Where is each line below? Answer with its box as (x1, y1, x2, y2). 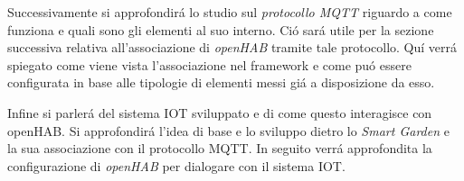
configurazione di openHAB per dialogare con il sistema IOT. (7, 156, 346, 175)
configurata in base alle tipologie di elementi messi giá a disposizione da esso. (7, 73, 435, 92)
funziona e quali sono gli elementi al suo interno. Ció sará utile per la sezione (7, 20, 434, 39)
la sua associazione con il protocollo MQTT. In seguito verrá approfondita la (7, 139, 432, 158)
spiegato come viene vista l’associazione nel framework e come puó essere (7, 55, 412, 74)
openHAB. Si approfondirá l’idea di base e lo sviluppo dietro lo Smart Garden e (7, 121, 450, 140)
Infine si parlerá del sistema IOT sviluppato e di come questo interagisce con (7, 103, 432, 122)
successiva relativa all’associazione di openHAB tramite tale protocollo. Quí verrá (7, 38, 458, 57)
